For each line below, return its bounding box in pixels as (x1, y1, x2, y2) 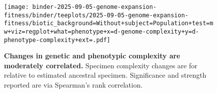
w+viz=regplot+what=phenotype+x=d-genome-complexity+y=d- (4, 28, 199, 35)
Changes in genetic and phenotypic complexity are (4, 50, 180, 61)
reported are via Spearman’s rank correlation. (4, 80, 143, 90)
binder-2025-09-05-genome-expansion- (32, 3, 157, 10)
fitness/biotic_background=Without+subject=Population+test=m (4, 20, 214, 27)
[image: (4, 3, 29, 10)
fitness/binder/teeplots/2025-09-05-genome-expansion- (4, 11, 189, 19)
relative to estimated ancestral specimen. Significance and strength (4, 70, 207, 80)
